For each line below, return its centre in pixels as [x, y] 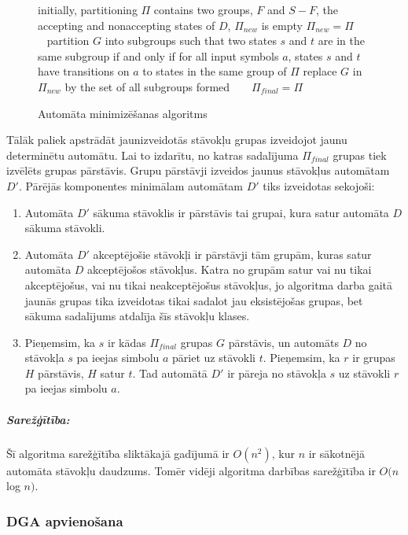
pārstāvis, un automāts [283, 342]
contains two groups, [203, 9]
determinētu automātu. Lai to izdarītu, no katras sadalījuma [153, 155]
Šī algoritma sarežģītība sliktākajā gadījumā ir [118, 453]
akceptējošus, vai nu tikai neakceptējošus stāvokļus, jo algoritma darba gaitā [209, 284]
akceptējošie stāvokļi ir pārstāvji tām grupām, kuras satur [232, 254]
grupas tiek [360, 155]
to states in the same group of [215, 71]
